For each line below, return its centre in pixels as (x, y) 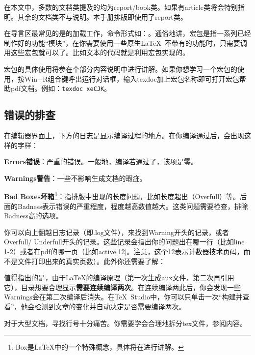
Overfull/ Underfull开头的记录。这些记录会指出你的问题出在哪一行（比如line (124, 242)
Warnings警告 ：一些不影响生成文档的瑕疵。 (75, 178)
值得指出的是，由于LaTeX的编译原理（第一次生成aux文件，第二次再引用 (119, 278)
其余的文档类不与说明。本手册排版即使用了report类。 (102, 16)
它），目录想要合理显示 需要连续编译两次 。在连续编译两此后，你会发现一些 (122, 287)
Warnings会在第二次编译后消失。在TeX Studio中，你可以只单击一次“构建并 (123, 297)
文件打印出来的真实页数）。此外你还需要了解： (91, 261)
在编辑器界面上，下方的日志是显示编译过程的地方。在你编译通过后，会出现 (124, 135)
